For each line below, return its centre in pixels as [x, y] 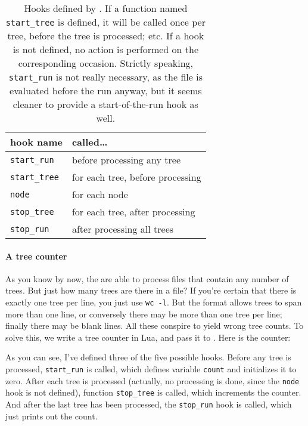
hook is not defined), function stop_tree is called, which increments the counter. [153, 392]
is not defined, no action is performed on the [106, 49]
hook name [36, 142]
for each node [100, 194]
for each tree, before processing [136, 177]
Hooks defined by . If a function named [106, 8]
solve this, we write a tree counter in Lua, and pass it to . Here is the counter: [148, 337]
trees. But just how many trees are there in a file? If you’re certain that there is [151, 290]
